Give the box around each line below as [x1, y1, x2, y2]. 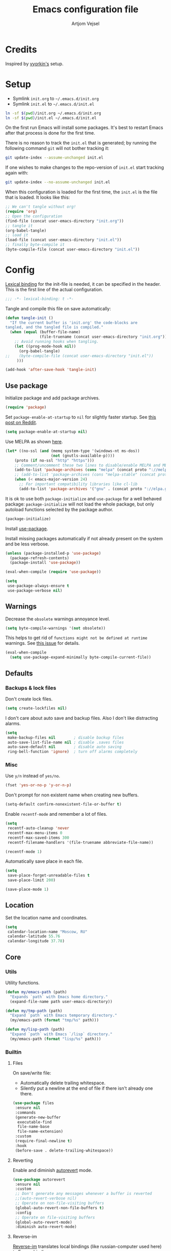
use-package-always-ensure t [7, 583, 70, 588]
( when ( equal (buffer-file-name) [10, 330, 81, 335]
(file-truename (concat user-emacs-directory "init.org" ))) [39, 334, 169, 340]
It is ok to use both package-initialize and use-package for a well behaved [5, 495, 162, 502]
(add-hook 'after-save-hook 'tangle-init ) [5, 367, 97, 372]
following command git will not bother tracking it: [5, 145, 109, 152]
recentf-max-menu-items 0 [7, 830, 63, 835]
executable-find [17, 1119, 52, 1124]
